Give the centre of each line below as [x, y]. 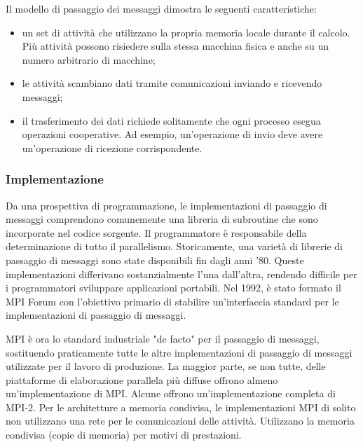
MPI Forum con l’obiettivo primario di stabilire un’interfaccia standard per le [172, 301]
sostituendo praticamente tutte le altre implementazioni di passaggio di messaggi [179, 352]
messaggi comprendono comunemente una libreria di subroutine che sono [162, 219]
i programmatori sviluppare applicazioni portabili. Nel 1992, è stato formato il [173, 288]
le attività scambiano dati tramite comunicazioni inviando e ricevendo [172, 83]
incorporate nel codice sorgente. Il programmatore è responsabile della [156, 232]
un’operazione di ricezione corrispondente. [112, 147]
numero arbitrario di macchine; [89, 59]
